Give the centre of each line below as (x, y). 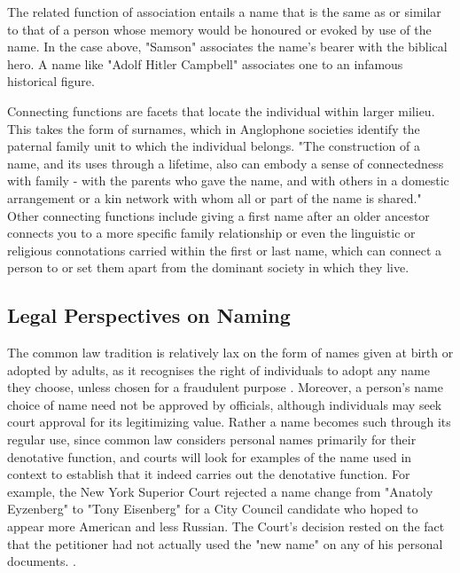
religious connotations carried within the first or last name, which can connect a (225, 250)
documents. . (42, 561)
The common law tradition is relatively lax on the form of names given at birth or (230, 353)
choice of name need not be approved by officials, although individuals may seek (225, 404)
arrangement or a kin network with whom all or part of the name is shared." (214, 197)
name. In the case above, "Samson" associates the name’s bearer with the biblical (227, 47)
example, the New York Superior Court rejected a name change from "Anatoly (220, 491)
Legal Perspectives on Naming (149, 315)
